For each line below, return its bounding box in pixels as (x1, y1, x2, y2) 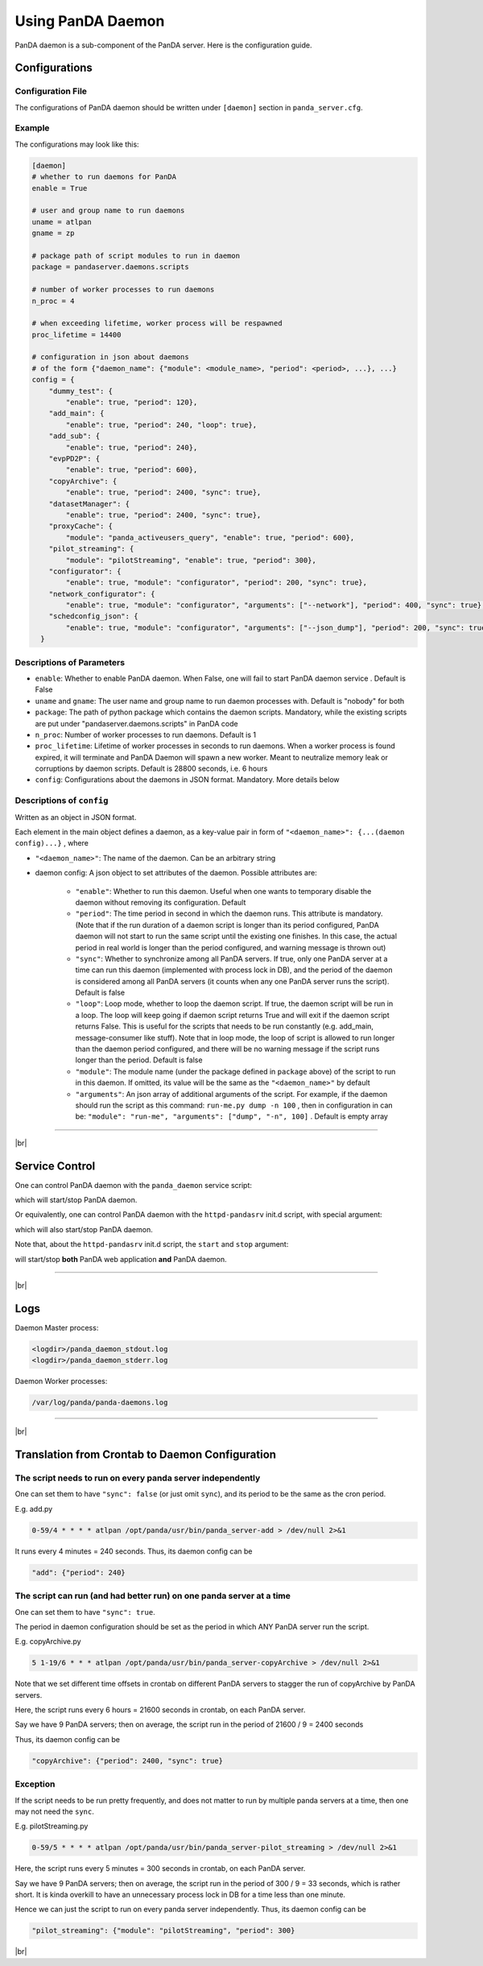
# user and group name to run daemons (31, 206, 185, 215)
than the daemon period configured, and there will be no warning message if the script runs (75, 1044, 380, 1054)
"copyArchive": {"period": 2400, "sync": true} (31, 1756, 223, 1765)
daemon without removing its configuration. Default (75, 897, 246, 907)
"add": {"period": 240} (31, 1567, 126, 1577)
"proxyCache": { (48, 522, 113, 531)
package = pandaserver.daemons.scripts (31, 263, 189, 271)
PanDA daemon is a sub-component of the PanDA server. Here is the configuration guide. (14, 40, 312, 50)
